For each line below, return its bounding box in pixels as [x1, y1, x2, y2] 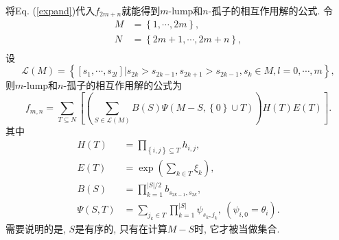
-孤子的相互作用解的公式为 [63, 78, 183, 92]
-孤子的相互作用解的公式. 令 [208, 3, 333, 17]
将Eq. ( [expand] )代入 [5, 3, 95, 17]
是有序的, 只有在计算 [75, 222, 167, 236]
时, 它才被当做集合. [194, 222, 280, 236]
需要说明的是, [5, 222, 66, 236]
